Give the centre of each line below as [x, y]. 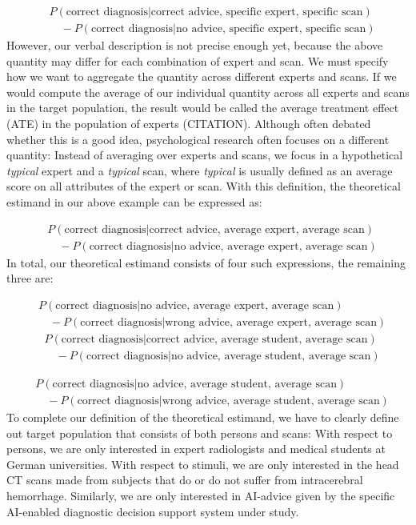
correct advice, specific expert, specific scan [257, 12]
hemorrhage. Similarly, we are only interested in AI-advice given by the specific [201, 495]
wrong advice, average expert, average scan [271, 322]
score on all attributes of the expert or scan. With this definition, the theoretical [204, 186]
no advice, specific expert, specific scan [271, 29]
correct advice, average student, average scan [257, 339]
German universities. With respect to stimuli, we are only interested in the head [203, 464]
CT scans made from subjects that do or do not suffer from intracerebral [185, 480]
